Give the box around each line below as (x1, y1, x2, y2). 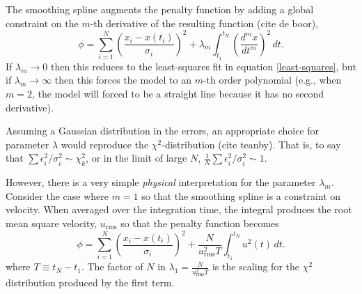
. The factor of (81, 259, 143, 274)
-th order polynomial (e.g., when (203, 72, 342, 87)
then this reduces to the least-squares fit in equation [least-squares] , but (50, 59, 356, 73)
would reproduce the (61, 137, 149, 151)
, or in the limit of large (86, 150, 187, 165)
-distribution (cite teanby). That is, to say (162, 137, 341, 151)
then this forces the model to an (54, 72, 191, 87)
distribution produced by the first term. (6, 275, 175, 290)
